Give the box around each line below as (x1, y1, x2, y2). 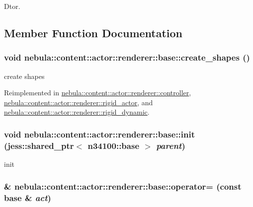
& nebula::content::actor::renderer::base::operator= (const (4, 180, 242, 192)
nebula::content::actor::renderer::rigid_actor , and (4, 97, 153, 107)
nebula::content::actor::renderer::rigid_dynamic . (4, 107, 150, 117)
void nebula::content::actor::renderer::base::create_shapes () (4, 51, 250, 64)
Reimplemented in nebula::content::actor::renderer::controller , (4, 87, 191, 98)
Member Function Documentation (4, 25, 183, 40)
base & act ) (4, 191, 51, 204)
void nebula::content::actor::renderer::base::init (4, 128, 195, 140)
